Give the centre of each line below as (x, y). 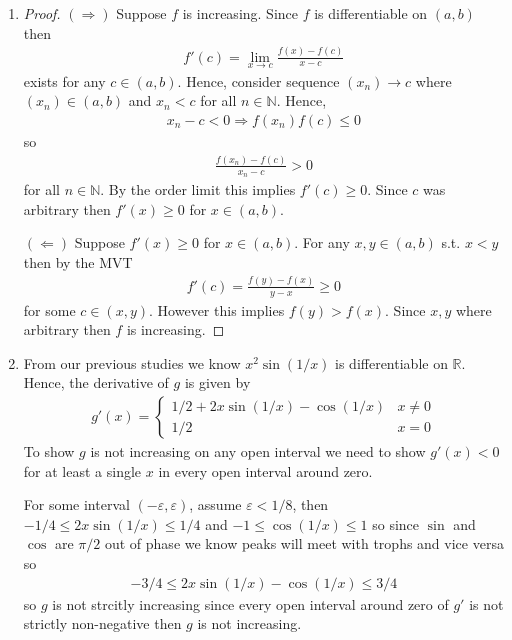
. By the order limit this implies (198, 189)
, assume (215, 504)
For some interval (76, 504)
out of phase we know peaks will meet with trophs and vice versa (304, 543)
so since (396, 523)
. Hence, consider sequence (258, 80)
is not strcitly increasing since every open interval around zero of (250, 603)
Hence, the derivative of (96, 382)
